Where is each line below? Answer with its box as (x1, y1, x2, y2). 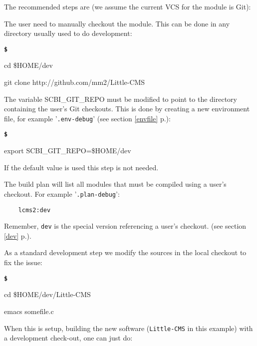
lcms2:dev (18, 206, 51, 214)
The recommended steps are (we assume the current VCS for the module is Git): (4, 1, 251, 11)
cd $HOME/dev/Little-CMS (4, 289, 91, 300)
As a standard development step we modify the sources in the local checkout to (4, 247, 247, 258)
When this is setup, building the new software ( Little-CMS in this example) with (4, 323, 253, 333)
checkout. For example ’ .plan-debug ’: (4, 188, 120, 199)
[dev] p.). (4, 230, 31, 241)
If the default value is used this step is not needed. (4, 162, 159, 172)
